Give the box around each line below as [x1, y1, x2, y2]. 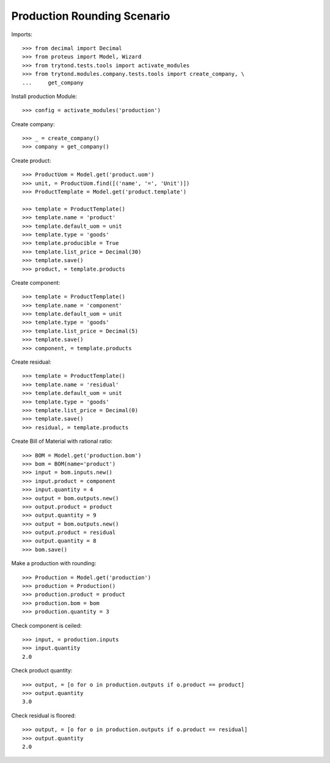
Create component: [11, 279, 61, 286]
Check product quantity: [11, 667, 73, 674]
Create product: [11, 157, 51, 164]
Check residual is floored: [11, 712, 76, 719]
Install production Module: [11, 92, 78, 100]
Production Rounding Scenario [11, 9, 170, 23]
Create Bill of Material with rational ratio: [11, 438, 112, 445]
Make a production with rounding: [11, 560, 97, 567]
